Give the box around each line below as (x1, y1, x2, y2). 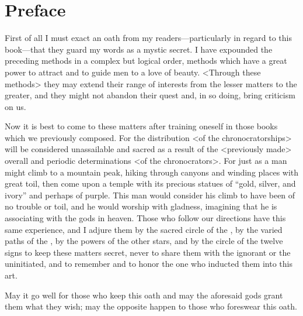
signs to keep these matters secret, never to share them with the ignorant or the (5, 246, 291, 258)
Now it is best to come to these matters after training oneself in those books (5, 120, 278, 132)
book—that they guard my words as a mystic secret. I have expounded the (5, 43, 273, 55)
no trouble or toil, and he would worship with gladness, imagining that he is (5, 200, 277, 212)
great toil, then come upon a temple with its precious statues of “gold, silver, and (5, 177, 296, 190)
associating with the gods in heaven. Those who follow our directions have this (5, 212, 286, 224)
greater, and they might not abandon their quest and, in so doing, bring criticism (5, 89, 295, 101)
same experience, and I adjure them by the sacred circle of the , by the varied (5, 223, 283, 235)
